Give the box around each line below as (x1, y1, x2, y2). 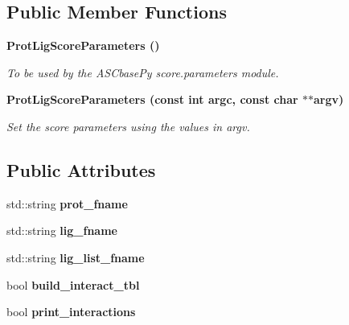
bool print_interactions (6, 303, 136, 320)
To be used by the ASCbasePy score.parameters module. (6, 64, 279, 80)
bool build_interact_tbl (6, 276, 140, 293)
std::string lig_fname (6, 222, 117, 239)
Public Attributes (6, 157, 156, 182)
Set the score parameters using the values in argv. (6, 117, 250, 134)
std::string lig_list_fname (6, 249, 145, 265)
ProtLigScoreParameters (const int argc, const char (6, 91, 298, 108)
